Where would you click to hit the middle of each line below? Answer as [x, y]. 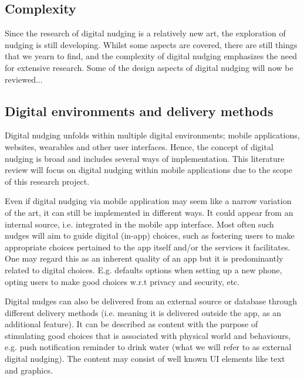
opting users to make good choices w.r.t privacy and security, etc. [122, 281]
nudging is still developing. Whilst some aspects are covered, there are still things [151, 44]
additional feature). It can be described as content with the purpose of [131, 324]
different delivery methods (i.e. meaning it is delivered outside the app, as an [143, 312]
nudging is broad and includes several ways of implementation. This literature [145, 158]
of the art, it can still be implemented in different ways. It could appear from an [149, 212]
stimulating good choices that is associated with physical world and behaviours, [148, 335]
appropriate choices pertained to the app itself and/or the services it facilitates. [148, 247]
